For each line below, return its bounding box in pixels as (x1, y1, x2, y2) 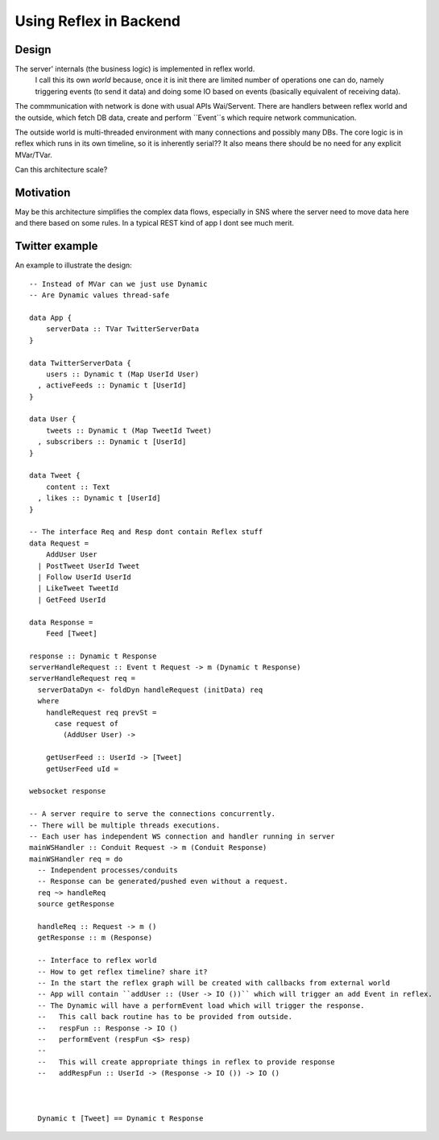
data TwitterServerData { (29, 359, 132, 367)
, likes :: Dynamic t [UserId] (37, 494, 161, 503)
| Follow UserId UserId (37, 572, 132, 582)
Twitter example (14, 239, 98, 253)
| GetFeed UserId (37, 595, 106, 604)
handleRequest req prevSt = (45, 707, 157, 717)
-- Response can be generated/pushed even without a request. (37, 877, 289, 886)
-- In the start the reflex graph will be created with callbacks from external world (37, 979, 391, 987)
